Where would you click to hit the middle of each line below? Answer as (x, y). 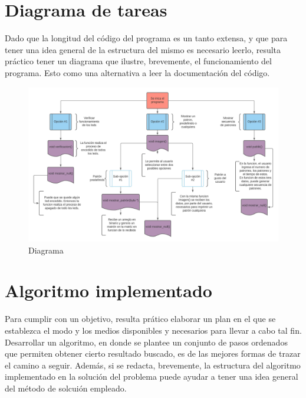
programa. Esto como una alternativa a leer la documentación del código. (137, 72)
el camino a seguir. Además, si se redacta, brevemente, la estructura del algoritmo (153, 365)
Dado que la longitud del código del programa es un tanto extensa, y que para (146, 38)
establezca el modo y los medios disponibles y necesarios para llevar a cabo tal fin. (153, 330)
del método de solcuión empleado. (66, 388)
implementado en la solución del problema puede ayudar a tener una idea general (152, 376)
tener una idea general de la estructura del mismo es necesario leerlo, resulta (143, 49)
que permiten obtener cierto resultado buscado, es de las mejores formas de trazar (153, 353)
